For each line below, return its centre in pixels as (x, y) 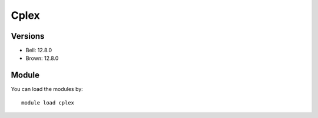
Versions (28, 36)
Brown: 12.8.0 (42, 58)
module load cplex (48, 102)
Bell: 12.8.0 (39, 50)
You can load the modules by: (47, 89)
